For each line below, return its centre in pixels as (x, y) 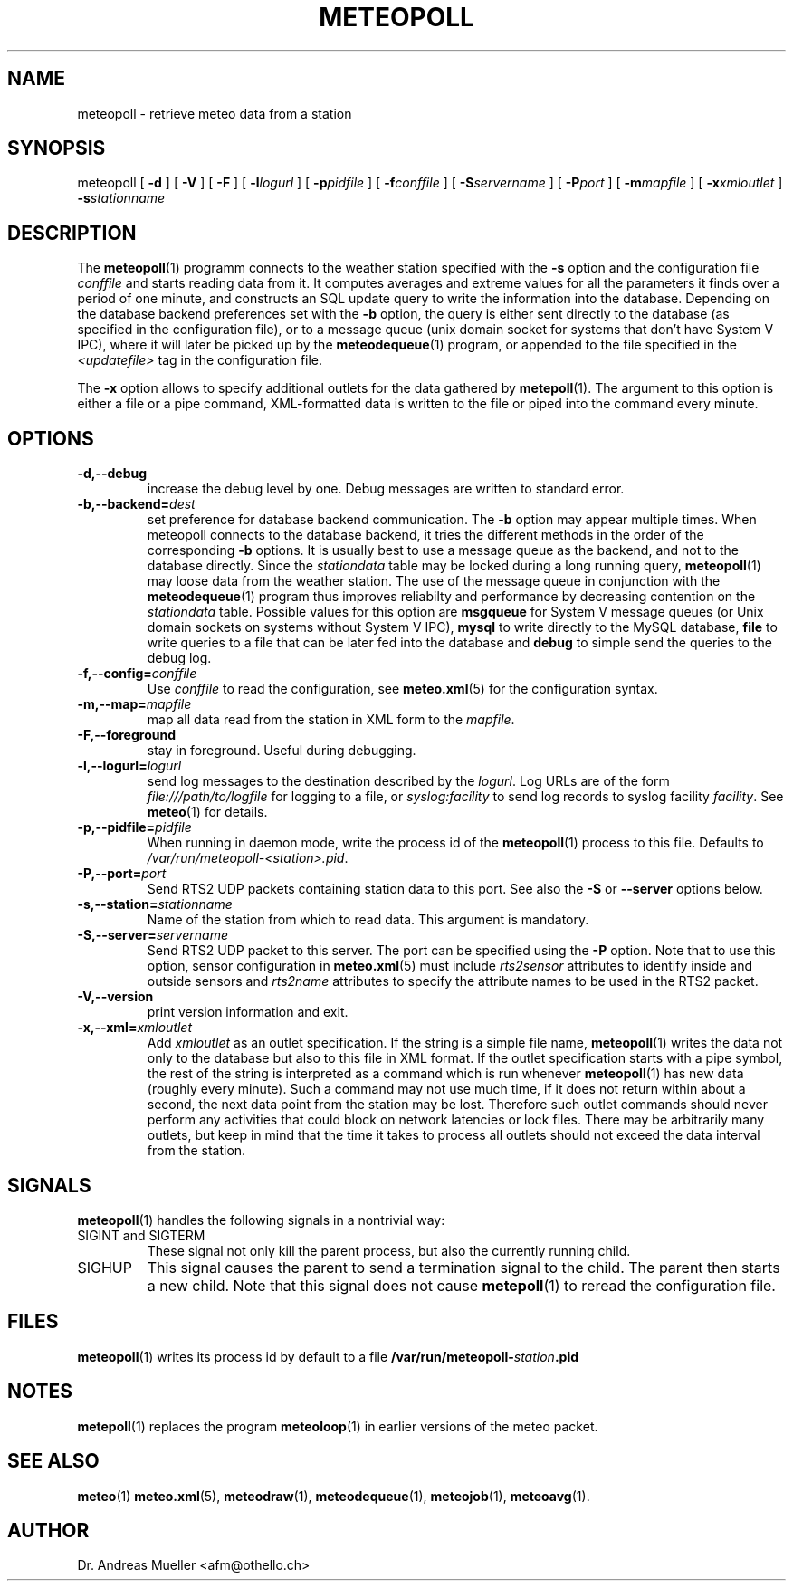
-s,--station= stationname (155, 904)
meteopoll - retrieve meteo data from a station (215, 113)
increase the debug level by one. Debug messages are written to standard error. (386, 489)
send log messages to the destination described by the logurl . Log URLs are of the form (408, 781)
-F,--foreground (126, 735)
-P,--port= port (122, 874)
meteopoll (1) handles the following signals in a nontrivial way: (261, 1220)
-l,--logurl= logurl (129, 766)
